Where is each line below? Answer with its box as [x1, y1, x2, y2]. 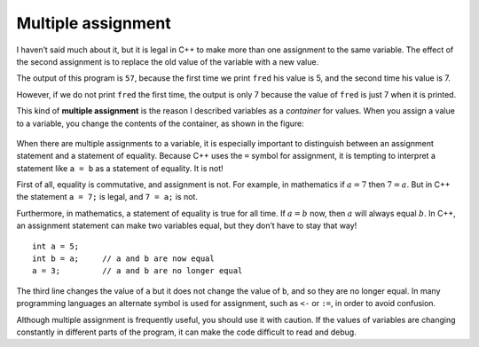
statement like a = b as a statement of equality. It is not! [16, 162, 224, 173]
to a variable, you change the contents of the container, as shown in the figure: [16, 118, 305, 129]
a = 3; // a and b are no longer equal [32, 266, 243, 276]
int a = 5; [32, 241, 80, 251]
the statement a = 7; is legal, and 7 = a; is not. [16, 192, 199, 202]
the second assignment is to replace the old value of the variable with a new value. [16, 56, 319, 67]
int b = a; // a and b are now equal [32, 254, 215, 264]
